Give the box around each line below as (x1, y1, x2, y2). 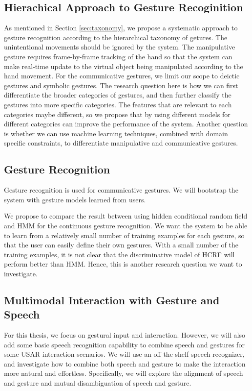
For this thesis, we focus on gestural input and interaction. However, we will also (4, 330, 245, 340)
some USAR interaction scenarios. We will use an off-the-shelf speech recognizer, (4, 349, 245, 359)
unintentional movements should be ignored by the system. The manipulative (4, 42, 235, 52)
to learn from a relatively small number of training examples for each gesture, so (4, 230, 245, 240)
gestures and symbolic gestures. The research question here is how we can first (4, 80, 238, 90)
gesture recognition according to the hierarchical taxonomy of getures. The (4, 32, 228, 42)
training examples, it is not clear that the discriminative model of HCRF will (4, 249, 235, 259)
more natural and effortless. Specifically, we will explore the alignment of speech (4, 368, 243, 378)
